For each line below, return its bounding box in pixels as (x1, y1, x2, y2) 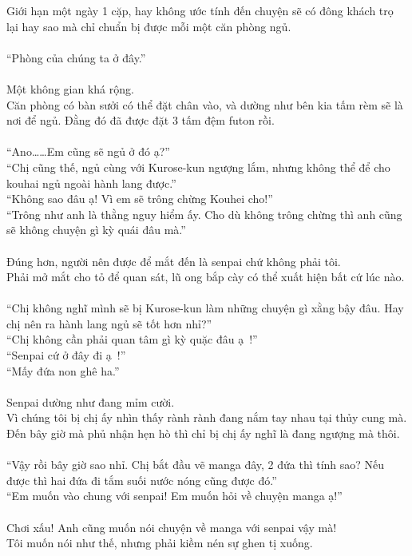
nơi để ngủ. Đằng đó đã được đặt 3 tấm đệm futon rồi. (6, 112, 275, 129)
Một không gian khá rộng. (6, 80, 134, 97)
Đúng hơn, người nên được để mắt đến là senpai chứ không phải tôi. (6, 252, 341, 269)
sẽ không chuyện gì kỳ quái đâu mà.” (6, 221, 186, 238)
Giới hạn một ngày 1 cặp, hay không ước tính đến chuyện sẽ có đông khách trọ (6, 2, 394, 18)
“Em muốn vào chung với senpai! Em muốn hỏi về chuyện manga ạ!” (6, 487, 343, 504)
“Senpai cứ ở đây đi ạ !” (6, 347, 126, 363)
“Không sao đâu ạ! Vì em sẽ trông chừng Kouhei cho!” (6, 190, 273, 207)
